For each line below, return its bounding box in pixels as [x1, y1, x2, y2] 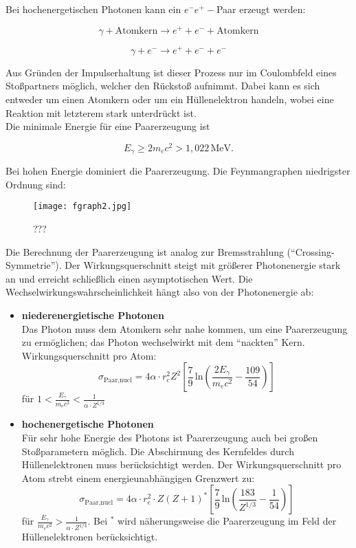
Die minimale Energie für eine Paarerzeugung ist [5, 119, 210, 133]
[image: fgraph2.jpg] [33, 201, 132, 212]
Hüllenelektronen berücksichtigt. [21, 529, 158, 544]
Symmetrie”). [5, 258, 62, 272]
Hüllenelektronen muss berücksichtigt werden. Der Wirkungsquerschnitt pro [21, 457, 342, 472]
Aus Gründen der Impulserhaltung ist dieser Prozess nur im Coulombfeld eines [5, 65, 337, 79]
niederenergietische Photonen [21, 308, 164, 322]
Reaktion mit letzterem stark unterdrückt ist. [5, 105, 197, 120]
